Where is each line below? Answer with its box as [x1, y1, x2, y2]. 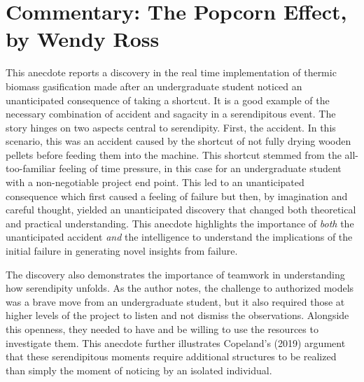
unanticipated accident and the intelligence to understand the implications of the [6, 229, 353, 244]
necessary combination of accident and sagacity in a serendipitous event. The [6, 106, 336, 121]
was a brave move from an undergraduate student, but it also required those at [6, 294, 345, 309]
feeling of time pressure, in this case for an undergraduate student [59, 161, 342, 176]
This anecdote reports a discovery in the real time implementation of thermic [6, 65, 337, 80]
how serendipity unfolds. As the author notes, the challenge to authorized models [6, 281, 354, 295]
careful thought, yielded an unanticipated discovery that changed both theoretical [6, 202, 356, 217]
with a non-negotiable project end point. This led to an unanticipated [6, 175, 304, 190]
